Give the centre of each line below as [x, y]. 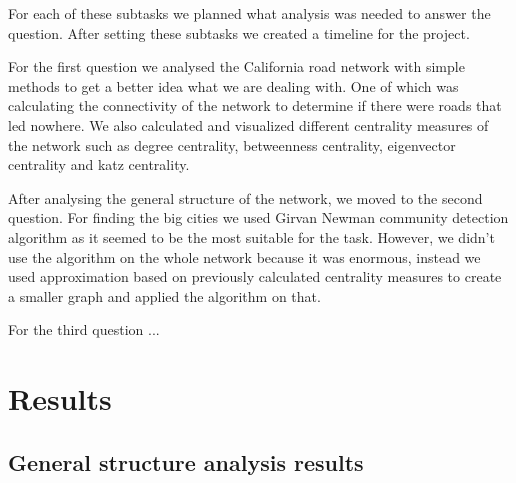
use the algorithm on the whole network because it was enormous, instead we [244, 256]
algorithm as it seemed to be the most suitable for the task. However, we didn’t [251, 236]
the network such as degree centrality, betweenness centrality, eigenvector [232, 144]
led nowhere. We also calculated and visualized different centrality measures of [248, 124]
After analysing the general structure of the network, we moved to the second [245, 197]
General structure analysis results [186, 461]
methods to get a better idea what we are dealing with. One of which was [233, 85]
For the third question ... [84, 329]
